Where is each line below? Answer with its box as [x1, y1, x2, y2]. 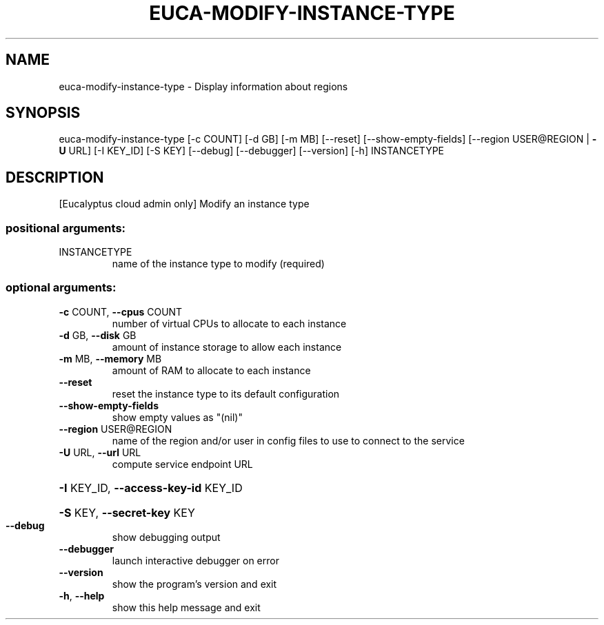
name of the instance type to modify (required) [112, 258, 325, 270]
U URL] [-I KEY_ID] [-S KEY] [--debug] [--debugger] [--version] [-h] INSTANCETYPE [59, 145, 445, 157]
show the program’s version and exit [112, 577, 277, 590]
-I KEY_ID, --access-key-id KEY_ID [59, 480, 243, 495]
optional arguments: [6, 280, 117, 295]
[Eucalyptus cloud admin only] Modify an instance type [59, 198, 310, 210]
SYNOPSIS [6, 104, 81, 122]
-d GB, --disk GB [59, 329, 137, 341]
